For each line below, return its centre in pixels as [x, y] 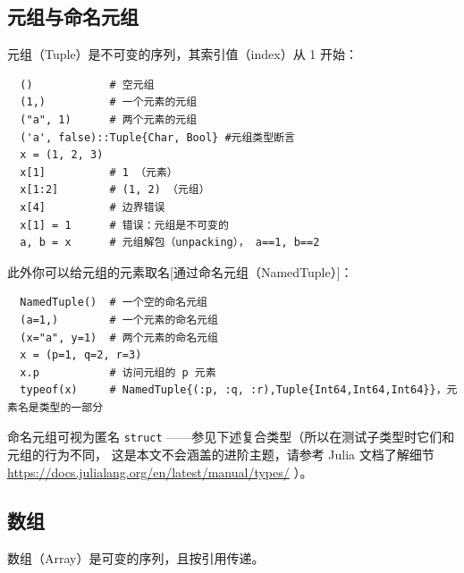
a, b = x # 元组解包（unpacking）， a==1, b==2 [170, 243]
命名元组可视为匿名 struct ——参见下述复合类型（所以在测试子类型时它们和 [231, 437]
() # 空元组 [87, 84]
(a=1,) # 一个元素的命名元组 [119, 320]
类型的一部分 [71, 407]
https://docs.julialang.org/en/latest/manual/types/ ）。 [160, 472]
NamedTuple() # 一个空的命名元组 [114, 303]
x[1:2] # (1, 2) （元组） [115, 190]
